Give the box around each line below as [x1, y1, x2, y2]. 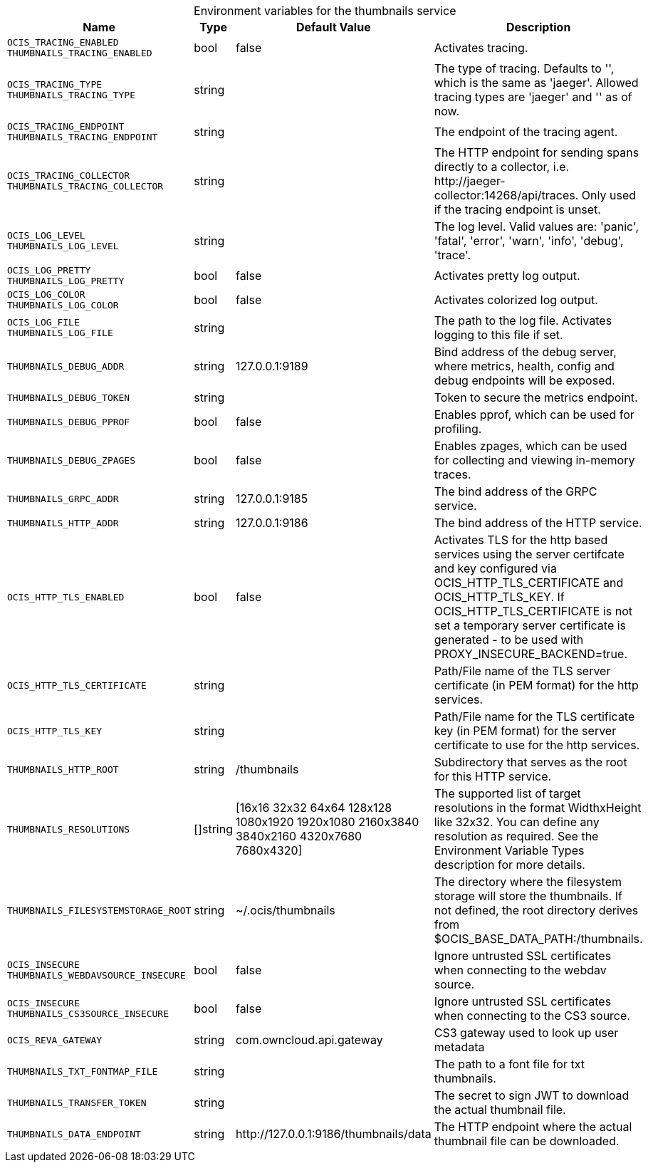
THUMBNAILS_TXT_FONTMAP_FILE [7, 1065, 158, 1077]
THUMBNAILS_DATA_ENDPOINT [7, 1128, 141, 1140]
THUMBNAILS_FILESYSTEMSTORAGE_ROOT [7, 904, 192, 916]
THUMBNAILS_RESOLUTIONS [7, 823, 130, 835]
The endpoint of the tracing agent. [434, 125, 618, 139]
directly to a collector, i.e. [434, 160, 570, 174]
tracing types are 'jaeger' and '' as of [434, 90, 632, 104]
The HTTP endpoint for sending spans [434, 145, 639, 160]
